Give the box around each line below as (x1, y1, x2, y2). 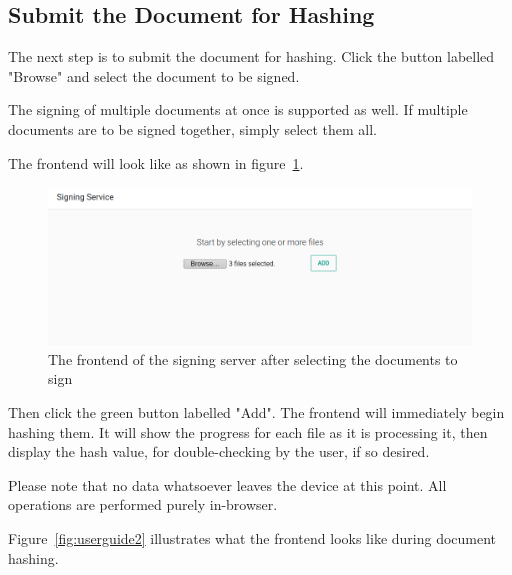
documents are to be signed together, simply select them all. (8, 118, 378, 139)
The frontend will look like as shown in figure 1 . (8, 152, 304, 173)
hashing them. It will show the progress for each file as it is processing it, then (8, 421, 488, 442)
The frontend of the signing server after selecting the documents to (48, 348, 458, 369)
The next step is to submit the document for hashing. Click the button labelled (8, 46, 495, 67)
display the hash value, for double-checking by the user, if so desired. (8, 441, 430, 462)
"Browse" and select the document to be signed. (8, 65, 300, 86)
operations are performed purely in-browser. (8, 494, 278, 515)
